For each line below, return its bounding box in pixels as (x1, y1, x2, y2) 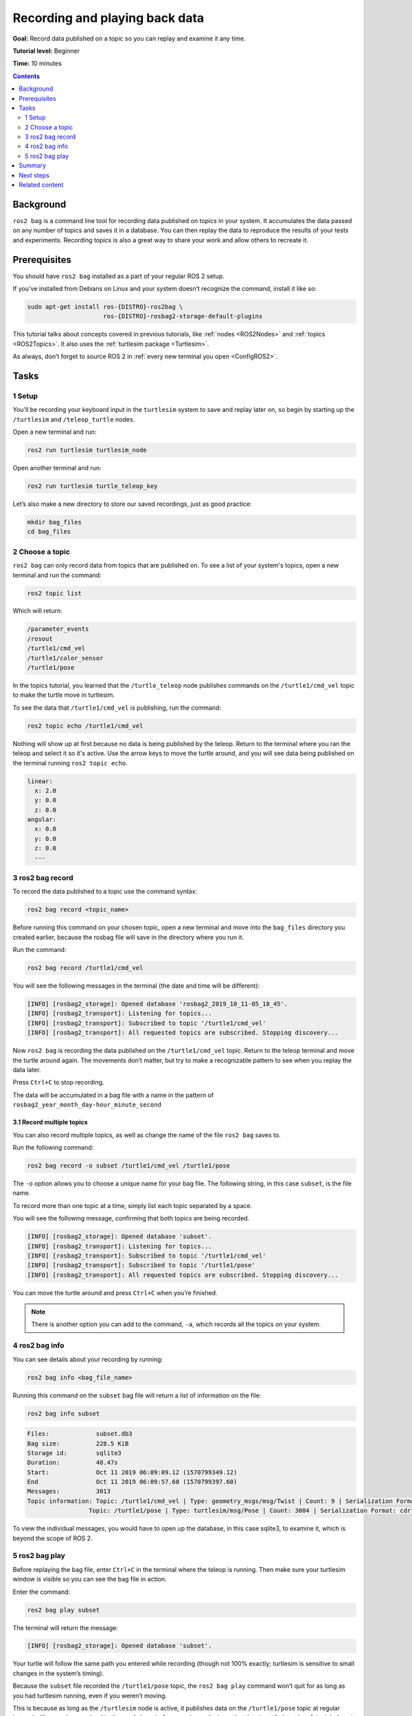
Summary (19, 161, 47, 170)
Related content (19, 181, 64, 189)
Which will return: (12, 607, 63, 615)
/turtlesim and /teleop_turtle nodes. (12, 415, 135, 424)
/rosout (27, 635, 53, 642)
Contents (12, 72, 41, 80)
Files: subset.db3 (27, 1430, 133, 1438)
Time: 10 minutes (12, 59, 62, 68)
